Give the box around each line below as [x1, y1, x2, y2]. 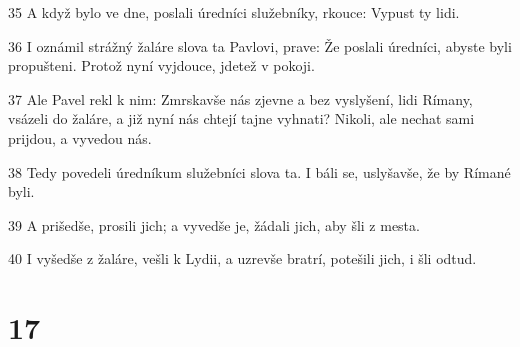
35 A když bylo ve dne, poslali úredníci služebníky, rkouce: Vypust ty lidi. [8, 2, 460, 22]
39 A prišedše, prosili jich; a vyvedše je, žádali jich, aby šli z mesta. [8, 214, 420, 235]
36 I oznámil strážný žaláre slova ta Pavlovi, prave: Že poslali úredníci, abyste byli [8, 35, 512, 56]
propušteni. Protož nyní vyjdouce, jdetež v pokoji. [8, 55, 315, 76]
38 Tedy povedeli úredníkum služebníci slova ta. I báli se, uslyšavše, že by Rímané [8, 161, 511, 182]
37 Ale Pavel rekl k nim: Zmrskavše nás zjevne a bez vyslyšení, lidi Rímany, [8, 88, 473, 109]
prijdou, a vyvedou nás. [8, 127, 152, 148]
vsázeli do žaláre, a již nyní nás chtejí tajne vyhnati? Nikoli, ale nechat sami [8, 108, 475, 129]
